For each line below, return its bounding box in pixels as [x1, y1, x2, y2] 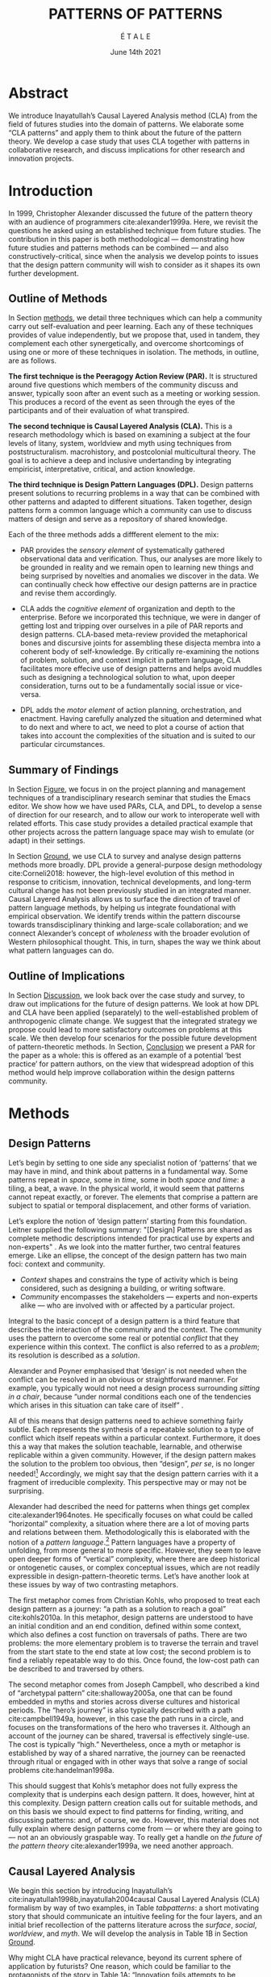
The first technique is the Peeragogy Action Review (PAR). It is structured [8, 372, 258, 382]
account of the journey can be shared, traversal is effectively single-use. [8, 1731, 250, 1741]
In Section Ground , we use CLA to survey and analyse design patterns [8, 852, 242, 861]
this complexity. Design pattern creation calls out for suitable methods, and [8, 1798, 258, 1808]
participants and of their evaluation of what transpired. [8, 406, 190, 415]
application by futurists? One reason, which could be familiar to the [8, 1962, 231, 1971]
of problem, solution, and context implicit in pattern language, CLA [19, 655, 241, 665]
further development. [8, 268, 79, 278]
